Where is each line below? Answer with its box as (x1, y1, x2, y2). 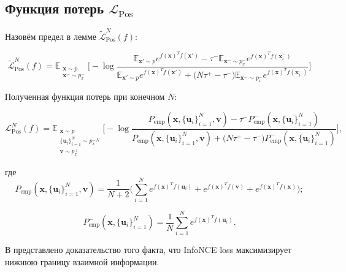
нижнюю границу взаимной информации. (5, 255, 160, 268)
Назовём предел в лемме (5, 29, 97, 42)
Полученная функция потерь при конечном (5, 90, 165, 103)
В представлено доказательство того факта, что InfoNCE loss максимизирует (5, 243, 292, 256)
